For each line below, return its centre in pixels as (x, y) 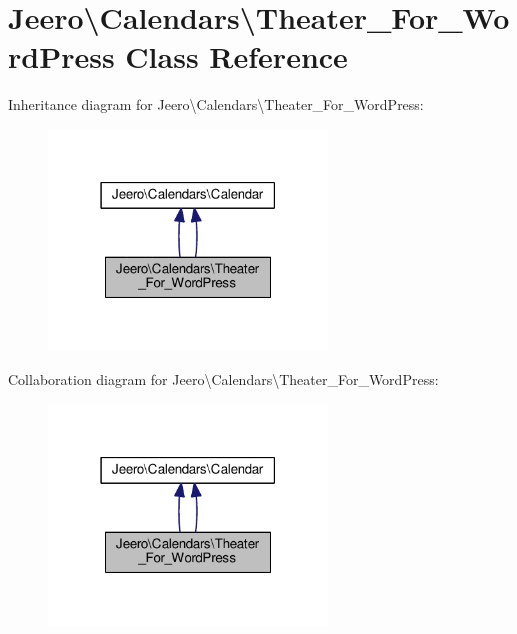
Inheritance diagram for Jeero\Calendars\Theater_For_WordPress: (216, 104)
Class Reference (236, 56)
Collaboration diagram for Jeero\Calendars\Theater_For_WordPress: (223, 378)
